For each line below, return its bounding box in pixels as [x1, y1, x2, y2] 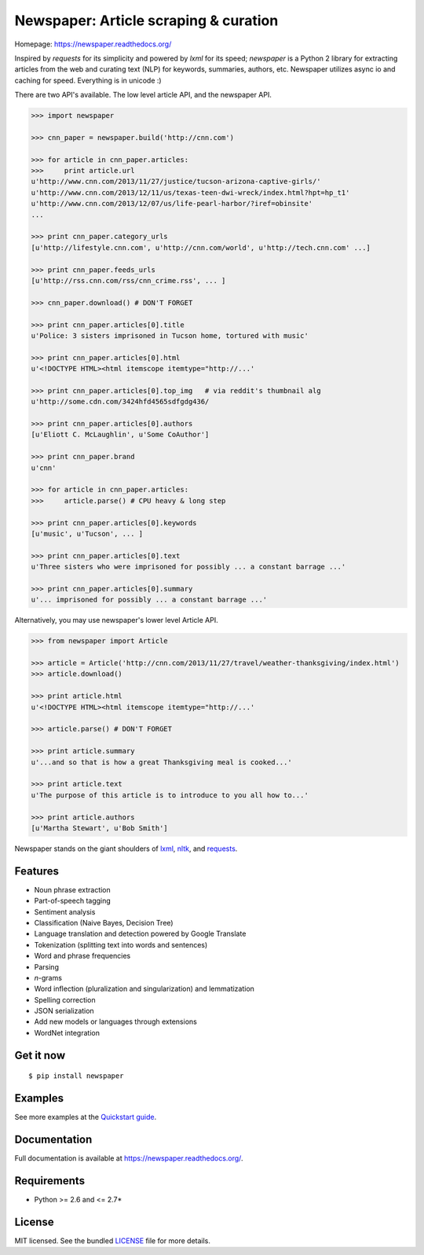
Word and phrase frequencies [34, 951, 131, 961]
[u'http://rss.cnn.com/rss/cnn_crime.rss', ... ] [31, 276, 226, 285]
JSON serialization [34, 1007, 94, 1016]
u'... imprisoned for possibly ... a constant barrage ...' [31, 595, 268, 605]
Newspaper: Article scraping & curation [14, 12, 279, 29]
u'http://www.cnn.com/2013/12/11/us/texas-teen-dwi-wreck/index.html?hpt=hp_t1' [31, 188, 350, 197]
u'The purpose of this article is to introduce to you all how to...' [31, 790, 309, 800]
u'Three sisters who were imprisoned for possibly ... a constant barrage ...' [31, 562, 346, 572]
